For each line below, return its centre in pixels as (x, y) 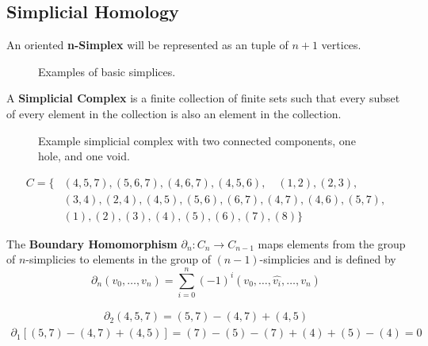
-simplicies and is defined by (328, 259)
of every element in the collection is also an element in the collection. (174, 113)
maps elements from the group (332, 243)
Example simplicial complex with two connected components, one (197, 140)
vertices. (341, 45)
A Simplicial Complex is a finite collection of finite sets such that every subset (203, 98)
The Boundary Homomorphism (92, 243)
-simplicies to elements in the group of (118, 259)
